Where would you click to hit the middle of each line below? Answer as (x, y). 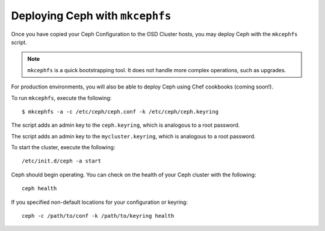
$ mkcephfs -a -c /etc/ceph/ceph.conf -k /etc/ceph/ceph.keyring (120, 112)
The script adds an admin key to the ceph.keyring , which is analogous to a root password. (125, 125)
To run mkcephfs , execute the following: (61, 98)
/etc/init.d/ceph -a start (62, 161)
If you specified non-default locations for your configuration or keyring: (99, 202)
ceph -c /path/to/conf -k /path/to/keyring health (98, 216)
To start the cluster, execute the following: (63, 147)
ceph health (39, 189)
